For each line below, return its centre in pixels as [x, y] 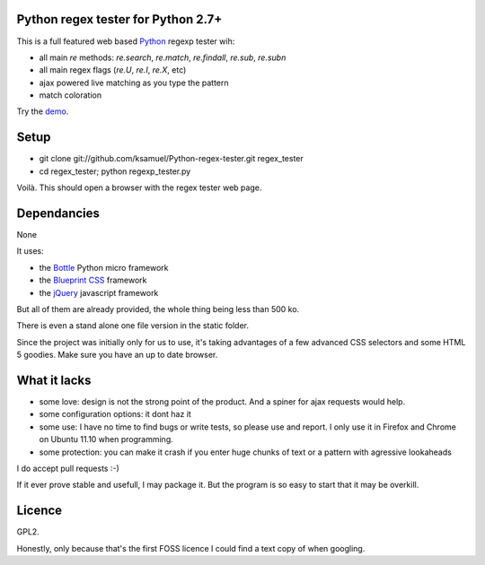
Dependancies [58, 213]
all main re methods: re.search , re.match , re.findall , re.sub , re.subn [163, 57]
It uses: [30, 251]
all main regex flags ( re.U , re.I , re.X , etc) [113, 70]
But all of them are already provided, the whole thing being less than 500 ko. [158, 309]
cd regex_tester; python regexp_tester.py [115, 171]
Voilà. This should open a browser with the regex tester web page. [139, 187]
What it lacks [54, 380]
